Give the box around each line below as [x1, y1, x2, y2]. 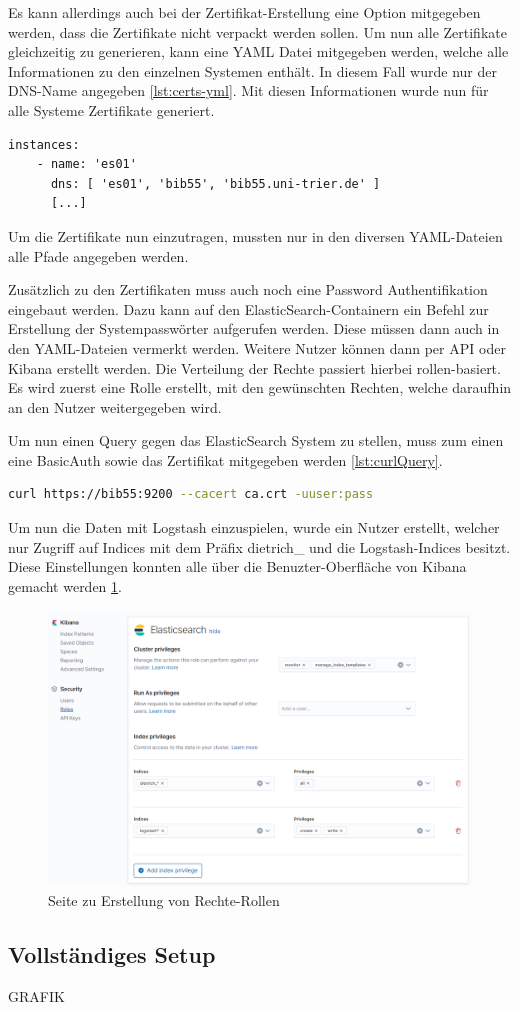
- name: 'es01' [36, 157, 137, 172]
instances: [8, 137, 80, 152]
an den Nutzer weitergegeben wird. [8, 396, 222, 417]
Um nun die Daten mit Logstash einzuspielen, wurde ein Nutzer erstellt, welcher [8, 517, 500, 538]
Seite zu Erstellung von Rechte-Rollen [48, 889, 280, 910]
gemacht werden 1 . [8, 575, 122, 596]
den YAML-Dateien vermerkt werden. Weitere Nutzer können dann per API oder [8, 337, 506, 358]
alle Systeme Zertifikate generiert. [8, 99, 215, 120]
